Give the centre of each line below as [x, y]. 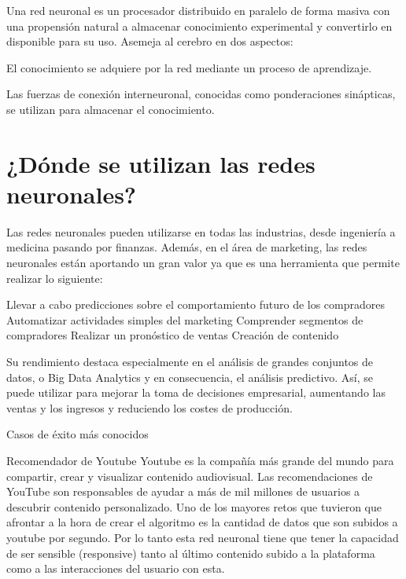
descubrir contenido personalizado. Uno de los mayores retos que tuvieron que [194, 506]
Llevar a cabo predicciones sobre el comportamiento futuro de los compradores [196, 304]
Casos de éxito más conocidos [78, 434]
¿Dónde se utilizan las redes [161, 163]
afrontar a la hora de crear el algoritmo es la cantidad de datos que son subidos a [202, 522]
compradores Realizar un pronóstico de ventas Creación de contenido [173, 335]
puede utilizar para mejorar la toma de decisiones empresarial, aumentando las [196, 392]
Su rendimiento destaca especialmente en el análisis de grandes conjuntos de [190, 362]
